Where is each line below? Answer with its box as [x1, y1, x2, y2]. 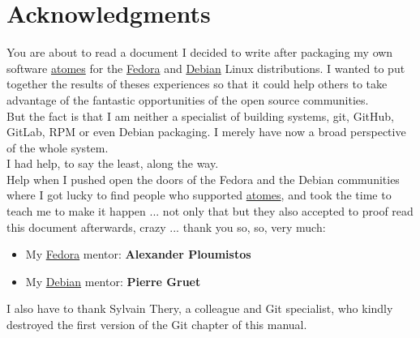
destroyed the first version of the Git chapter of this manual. [6, 316, 307, 333]
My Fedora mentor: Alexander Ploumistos [25, 246, 251, 263]
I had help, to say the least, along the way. [6, 155, 219, 172]
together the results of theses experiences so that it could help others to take [6, 75, 388, 92]
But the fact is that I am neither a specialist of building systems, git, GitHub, [6, 107, 394, 124]
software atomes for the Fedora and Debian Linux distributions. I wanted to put [6, 59, 405, 76]
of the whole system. [6, 139, 109, 156]
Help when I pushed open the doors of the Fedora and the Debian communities [6, 170, 400, 187]
